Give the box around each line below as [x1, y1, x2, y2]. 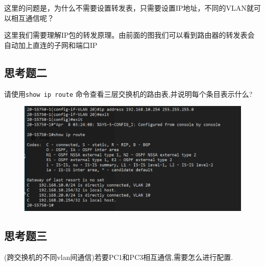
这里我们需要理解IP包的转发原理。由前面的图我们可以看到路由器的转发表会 [4, 30, 255, 40]
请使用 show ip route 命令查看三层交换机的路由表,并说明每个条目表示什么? [4, 88, 253, 99]
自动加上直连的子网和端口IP [4, 39, 98, 50]
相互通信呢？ [11, 12, 54, 23]
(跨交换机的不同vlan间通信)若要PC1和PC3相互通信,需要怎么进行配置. [4, 252, 233, 262]
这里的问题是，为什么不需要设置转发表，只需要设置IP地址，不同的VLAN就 [4, 3, 254, 13]
